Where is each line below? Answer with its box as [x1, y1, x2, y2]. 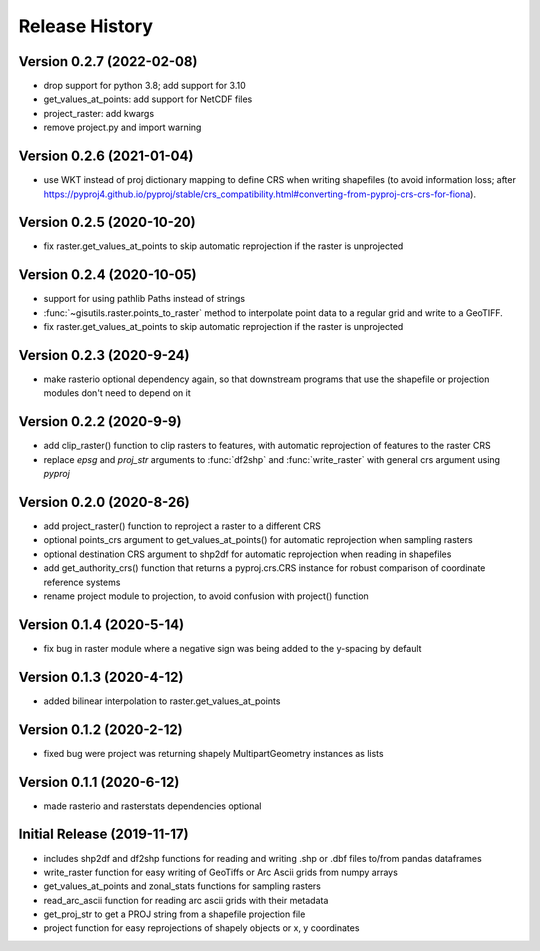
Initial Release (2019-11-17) [18, 826, 189, 843]
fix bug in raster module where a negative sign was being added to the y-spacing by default [43, 642, 422, 654]
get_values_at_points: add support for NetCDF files [43, 93, 253, 105]
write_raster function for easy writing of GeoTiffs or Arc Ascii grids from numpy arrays [43, 866, 399, 878]
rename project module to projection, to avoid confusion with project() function [43, 590, 369, 602]
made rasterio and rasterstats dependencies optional [43, 800, 262, 812]
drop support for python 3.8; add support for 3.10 [43, 80, 247, 92]
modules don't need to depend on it [43, 387, 192, 399]
